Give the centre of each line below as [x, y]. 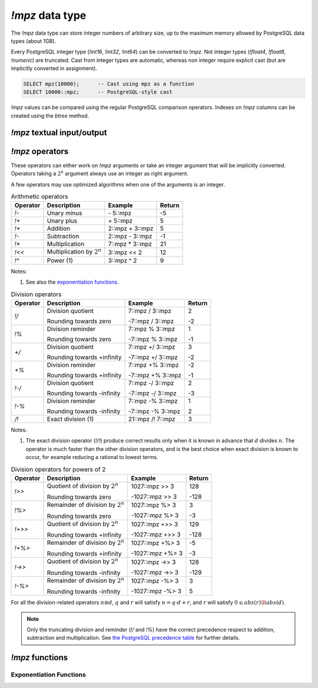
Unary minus [64, 213]
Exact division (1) [70, 419]
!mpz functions [39, 658]
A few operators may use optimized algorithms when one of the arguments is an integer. [118, 184]
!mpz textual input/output [59, 132]
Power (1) [60, 260]
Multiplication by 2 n [74, 252]
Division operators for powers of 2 [58, 469]
